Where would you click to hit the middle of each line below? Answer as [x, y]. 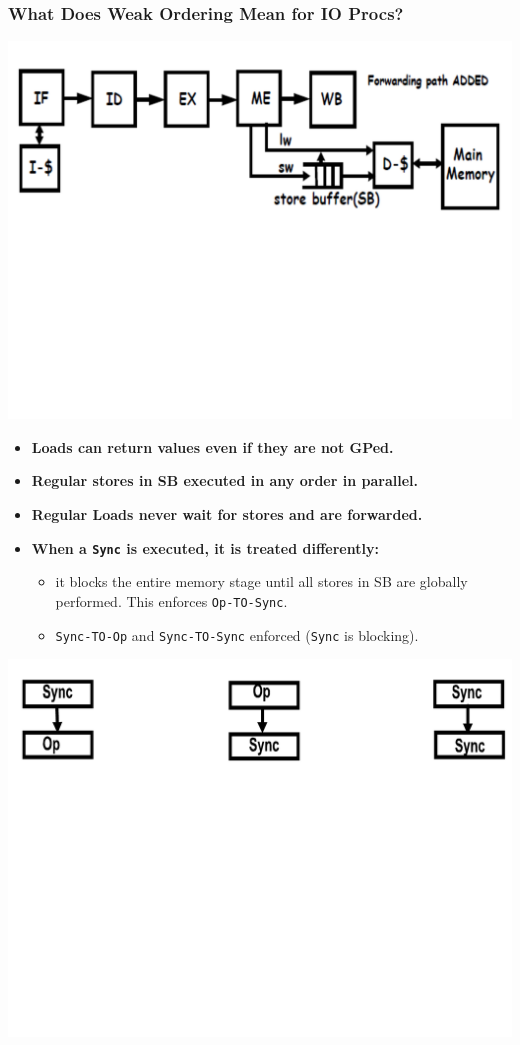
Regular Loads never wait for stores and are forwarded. [227, 514]
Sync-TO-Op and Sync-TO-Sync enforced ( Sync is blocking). [237, 634]
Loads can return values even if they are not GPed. [212, 446]
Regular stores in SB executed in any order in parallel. [224, 480]
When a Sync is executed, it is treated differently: [205, 547]
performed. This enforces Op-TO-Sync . [171, 600]
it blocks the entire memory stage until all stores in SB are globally [261, 581]
